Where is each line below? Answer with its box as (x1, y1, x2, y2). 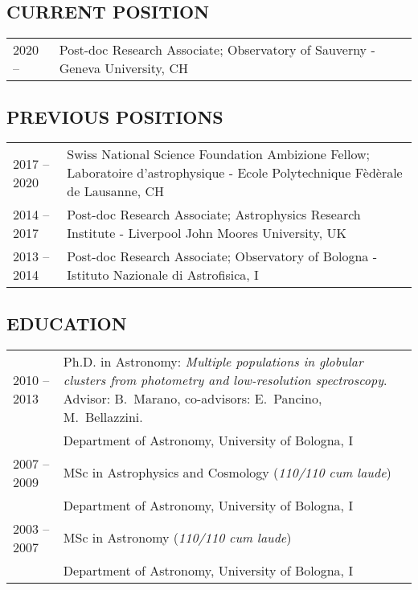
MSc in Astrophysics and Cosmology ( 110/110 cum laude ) (63, 463, 391, 482)
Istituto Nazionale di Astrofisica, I (67, 265, 259, 285)
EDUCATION (6, 310, 127, 335)
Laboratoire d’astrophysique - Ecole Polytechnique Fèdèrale (67, 163, 403, 182)
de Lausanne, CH (67, 182, 165, 201)
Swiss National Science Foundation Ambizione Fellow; (67, 145, 370, 164)
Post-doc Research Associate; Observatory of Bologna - (67, 247, 377, 266)
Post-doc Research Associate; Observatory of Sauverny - (59, 40, 375, 59)
